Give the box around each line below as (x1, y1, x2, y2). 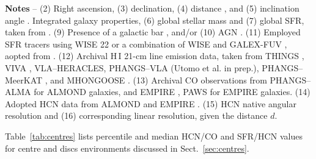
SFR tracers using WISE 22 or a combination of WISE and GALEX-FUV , (5, 37, 287, 50)
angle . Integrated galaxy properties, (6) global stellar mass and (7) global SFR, (5, 13, 304, 26)
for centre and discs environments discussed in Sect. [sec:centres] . (5, 141, 249, 154)
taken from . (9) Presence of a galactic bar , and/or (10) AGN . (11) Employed (5, 26, 301, 38)
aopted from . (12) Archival (5, 49, 108, 62)
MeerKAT (5, 73, 43, 86)
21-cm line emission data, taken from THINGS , (124, 49, 304, 62)
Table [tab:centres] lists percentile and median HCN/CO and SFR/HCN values (5, 129, 303, 142)
